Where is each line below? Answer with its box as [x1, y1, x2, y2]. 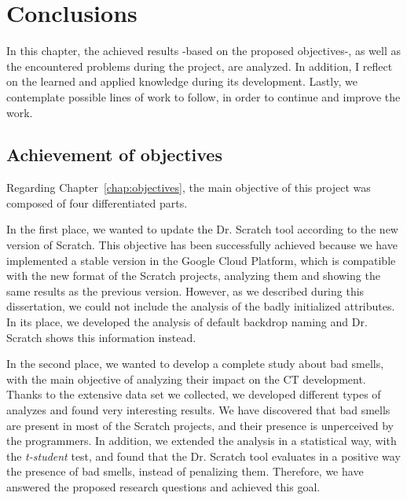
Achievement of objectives [6, 142, 222, 167]
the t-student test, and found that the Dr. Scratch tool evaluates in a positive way [6, 447, 401, 464]
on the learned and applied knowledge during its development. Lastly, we [6, 73, 357, 90]
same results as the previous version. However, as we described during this [6, 282, 365, 299]
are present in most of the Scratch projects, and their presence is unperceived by [6, 417, 394, 433]
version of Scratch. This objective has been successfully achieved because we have [6, 237, 398, 253]
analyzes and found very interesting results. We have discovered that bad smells [6, 402, 390, 418]
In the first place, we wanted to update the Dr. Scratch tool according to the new [6, 221, 398, 237]
